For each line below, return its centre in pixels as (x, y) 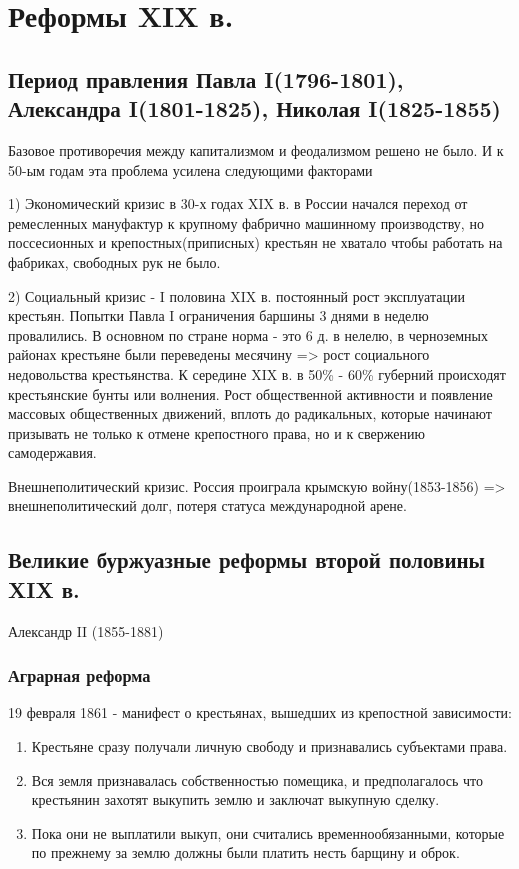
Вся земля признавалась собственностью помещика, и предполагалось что (257, 779)
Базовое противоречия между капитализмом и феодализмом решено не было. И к (256, 149)
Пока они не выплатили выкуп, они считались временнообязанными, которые (268, 832)
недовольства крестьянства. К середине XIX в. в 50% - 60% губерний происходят (257, 373)
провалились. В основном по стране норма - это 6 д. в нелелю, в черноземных (248, 334)
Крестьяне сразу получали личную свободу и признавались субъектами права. (269, 746)
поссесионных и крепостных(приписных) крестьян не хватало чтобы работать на (255, 242)
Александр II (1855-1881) (86, 630)
